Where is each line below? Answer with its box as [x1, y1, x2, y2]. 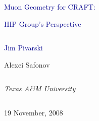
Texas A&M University [4, 83, 76, 94]
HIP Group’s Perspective [4, 18, 81, 29]
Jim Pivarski [4, 42, 43, 53]
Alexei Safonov [4, 59, 50, 70]
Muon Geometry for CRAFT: [4, 2, 95, 12]
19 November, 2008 [4, 107, 63, 117]
